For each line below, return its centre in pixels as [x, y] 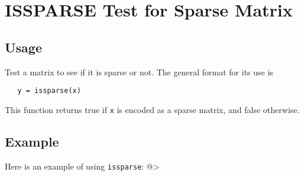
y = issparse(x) [49, 91]
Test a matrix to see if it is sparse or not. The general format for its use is [139, 72]
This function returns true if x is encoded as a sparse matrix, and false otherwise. [152, 109]
